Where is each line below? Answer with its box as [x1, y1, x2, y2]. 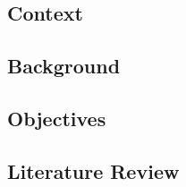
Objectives [7, 104, 106, 132]
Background [7, 52, 121, 80]
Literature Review [7, 157, 180, 184]
